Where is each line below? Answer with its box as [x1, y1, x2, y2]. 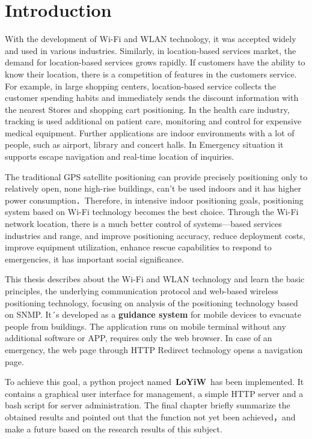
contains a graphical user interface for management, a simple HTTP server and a [5, 387, 304, 399]
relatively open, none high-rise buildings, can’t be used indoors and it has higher [5, 182, 301, 195]
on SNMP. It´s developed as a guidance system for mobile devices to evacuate [5, 308, 302, 321]
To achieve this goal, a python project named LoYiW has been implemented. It [5, 375, 304, 388]
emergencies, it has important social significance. [5, 252, 184, 265]
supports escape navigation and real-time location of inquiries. [5, 150, 234, 163]
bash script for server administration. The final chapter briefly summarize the [5, 399, 290, 411]
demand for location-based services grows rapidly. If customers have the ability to [5, 56, 305, 68]
